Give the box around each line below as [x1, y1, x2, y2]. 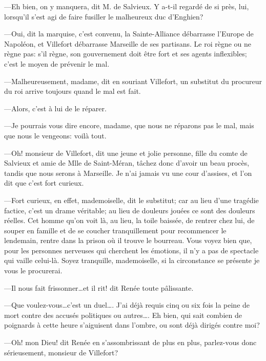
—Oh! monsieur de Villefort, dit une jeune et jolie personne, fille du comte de [4, 147, 248, 158]
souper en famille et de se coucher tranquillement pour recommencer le [4, 225, 227, 235]
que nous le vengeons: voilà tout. [4, 130, 107, 141]
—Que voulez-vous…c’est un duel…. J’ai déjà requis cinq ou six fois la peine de [4, 299, 250, 310]
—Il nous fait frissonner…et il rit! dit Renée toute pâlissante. [4, 282, 194, 293]
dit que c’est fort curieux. [4, 177, 84, 188]
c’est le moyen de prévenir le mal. [4, 58, 110, 69]
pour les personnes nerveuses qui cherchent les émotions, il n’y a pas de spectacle [4, 245, 259, 255]
